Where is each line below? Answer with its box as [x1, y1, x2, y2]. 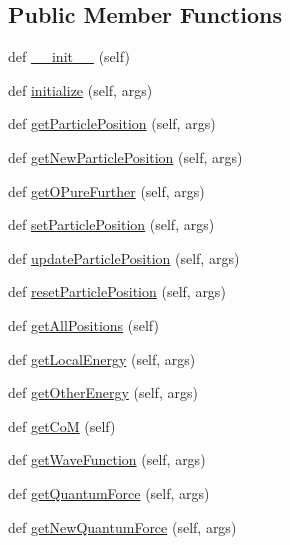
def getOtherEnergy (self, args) [8, 382, 198, 403]
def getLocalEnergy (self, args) [8, 348, 196, 369]
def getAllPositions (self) [8, 314, 159, 335]
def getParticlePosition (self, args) [8, 113, 216, 134]
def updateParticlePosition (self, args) [8, 247, 240, 268]
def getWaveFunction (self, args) [8, 449, 206, 470]
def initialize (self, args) [8, 79, 153, 100]
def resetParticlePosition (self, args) [8, 281, 226, 302]
